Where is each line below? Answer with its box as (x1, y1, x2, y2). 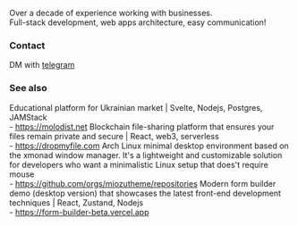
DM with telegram (9, 60, 75, 71)
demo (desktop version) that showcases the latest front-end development (9, 188, 282, 198)
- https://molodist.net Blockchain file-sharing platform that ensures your (9, 121, 275, 132)
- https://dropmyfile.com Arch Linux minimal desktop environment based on (9, 140, 289, 151)
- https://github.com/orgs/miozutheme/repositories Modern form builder (9, 178, 277, 188)
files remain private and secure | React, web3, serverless (9, 130, 219, 141)
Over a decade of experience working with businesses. (9, 8, 213, 18)
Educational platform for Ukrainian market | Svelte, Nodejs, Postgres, (9, 102, 263, 113)
